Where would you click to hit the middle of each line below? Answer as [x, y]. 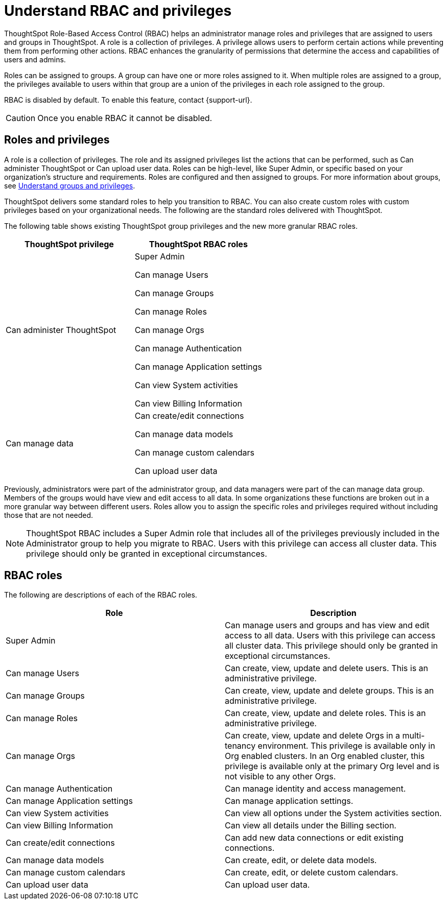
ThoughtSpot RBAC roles [198, 244]
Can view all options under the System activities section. [333, 813]
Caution [21, 118]
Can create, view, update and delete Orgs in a [312, 736]
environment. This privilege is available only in [346, 746]
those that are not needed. [49, 515]
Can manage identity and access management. [315, 789]
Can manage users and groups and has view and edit [327, 625]
